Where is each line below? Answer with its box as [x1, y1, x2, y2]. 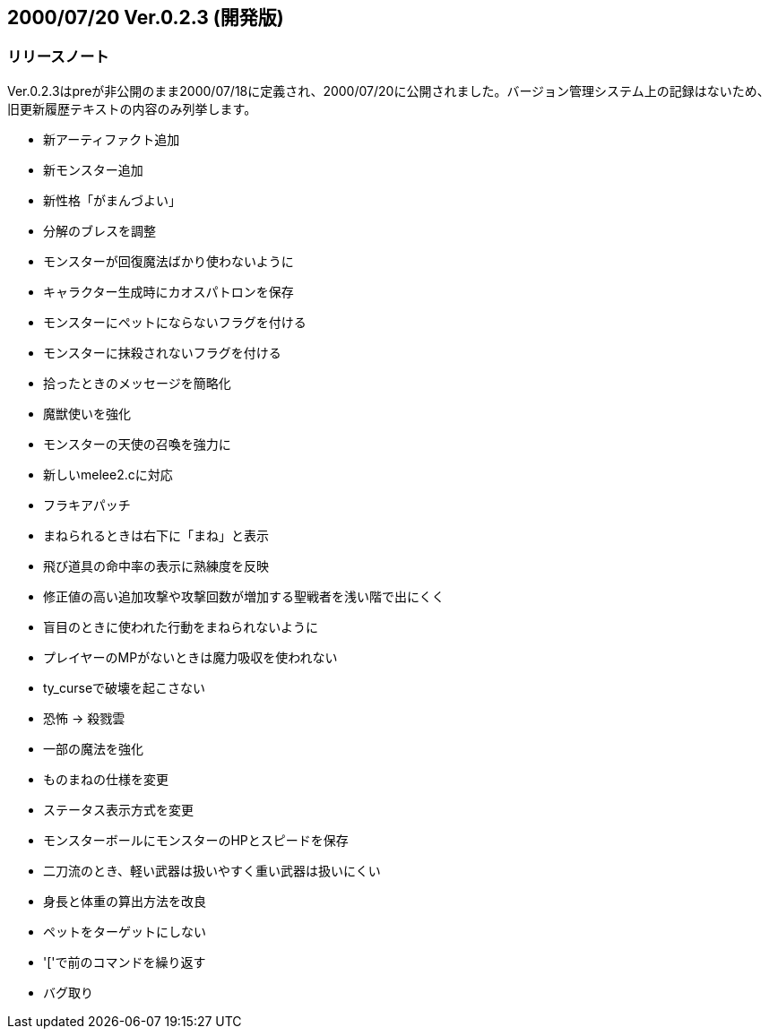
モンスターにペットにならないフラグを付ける [43, 314, 307, 330]
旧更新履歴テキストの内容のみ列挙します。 [7, 100, 257, 117]
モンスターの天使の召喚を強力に [43, 436, 231, 452]
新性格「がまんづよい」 [43, 192, 181, 208]
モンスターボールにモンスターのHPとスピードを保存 [43, 832, 349, 848]
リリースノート [7, 47, 109, 66]
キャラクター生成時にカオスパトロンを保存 [43, 283, 294, 299]
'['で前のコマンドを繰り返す [43, 954, 206, 970]
